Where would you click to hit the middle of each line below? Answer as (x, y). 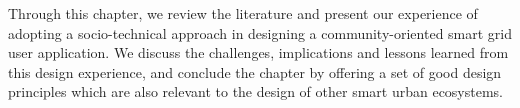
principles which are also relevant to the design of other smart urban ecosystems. (256, 91)
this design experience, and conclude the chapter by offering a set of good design (255, 71)
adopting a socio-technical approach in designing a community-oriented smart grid (260, 32)
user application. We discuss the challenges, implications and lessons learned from (258, 52)
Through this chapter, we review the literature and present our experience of (243, 13)
